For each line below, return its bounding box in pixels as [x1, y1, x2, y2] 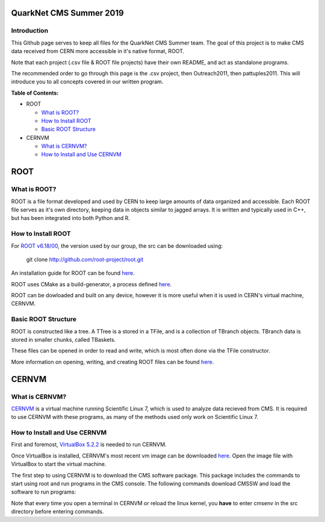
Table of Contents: [11, 89, 59, 96]
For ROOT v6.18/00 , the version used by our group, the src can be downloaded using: [11, 242, 223, 250]
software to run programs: [11, 488, 76, 495]
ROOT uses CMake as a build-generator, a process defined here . [11, 280, 172, 288]
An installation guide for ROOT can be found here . [11, 269, 135, 277]
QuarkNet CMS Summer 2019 [11, 8, 124, 18]
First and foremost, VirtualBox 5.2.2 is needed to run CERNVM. [11, 441, 167, 448]
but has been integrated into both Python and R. [11, 215, 131, 222]
